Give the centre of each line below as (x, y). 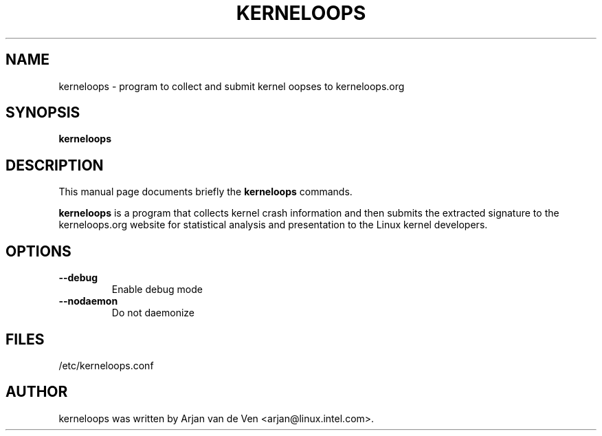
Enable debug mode (157, 290)
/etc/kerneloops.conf (106, 365)
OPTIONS (38, 251)
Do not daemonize (153, 313)
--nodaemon (88, 301)
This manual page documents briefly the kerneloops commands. (205, 192)
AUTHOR (37, 392)
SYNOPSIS (43, 113)
